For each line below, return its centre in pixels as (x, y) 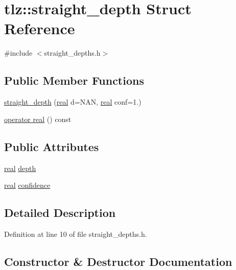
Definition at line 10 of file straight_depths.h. (76, 234)
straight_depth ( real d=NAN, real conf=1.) (73, 102)
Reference (40, 28)
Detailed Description (60, 213)
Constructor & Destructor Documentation (118, 261)
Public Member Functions (74, 80)
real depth (20, 168)
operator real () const (38, 119)
